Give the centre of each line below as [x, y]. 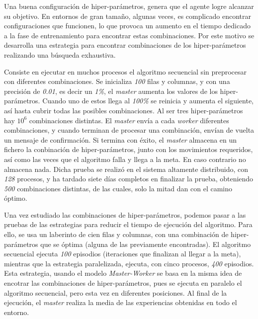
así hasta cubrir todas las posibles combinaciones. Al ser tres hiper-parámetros [124, 110]
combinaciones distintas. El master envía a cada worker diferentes [129, 120]
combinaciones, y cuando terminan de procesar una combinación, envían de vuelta [129, 130]
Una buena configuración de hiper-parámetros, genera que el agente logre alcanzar [129, 6]
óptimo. [16, 198]
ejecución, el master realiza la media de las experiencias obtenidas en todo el [121, 302]
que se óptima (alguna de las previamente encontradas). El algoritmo [146, 244]
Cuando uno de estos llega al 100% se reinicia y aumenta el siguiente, [148, 101]
